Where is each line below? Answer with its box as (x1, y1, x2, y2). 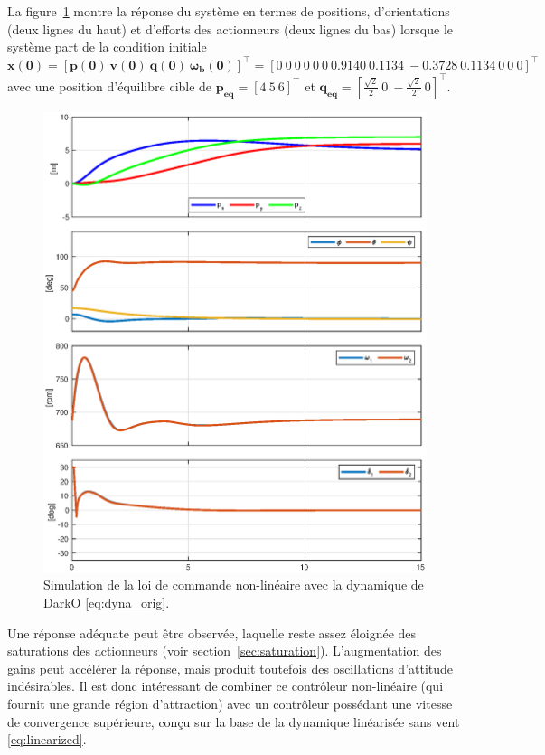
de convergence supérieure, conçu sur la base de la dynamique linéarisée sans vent (7, 712, 460, 731)
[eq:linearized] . (7, 730, 87, 749)
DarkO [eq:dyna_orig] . (43, 593, 170, 612)
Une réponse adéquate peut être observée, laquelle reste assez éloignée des (7, 623, 417, 642)
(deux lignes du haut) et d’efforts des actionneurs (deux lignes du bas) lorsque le (7, 19, 453, 38)
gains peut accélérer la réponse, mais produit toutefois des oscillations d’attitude (7, 658, 454, 677)
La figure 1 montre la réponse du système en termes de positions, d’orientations (7, 2, 450, 20)
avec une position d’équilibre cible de (7, 76, 212, 95)
